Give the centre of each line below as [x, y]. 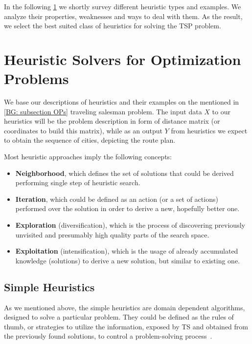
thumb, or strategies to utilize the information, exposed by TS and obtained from [126, 326]
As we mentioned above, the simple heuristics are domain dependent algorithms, [125, 307]
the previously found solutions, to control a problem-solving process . [108, 336]
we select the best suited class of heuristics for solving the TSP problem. [113, 26]
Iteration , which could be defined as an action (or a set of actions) [117, 199]
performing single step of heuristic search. [78, 183]
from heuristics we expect [209, 130]
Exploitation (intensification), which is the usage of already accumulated [127, 251]
